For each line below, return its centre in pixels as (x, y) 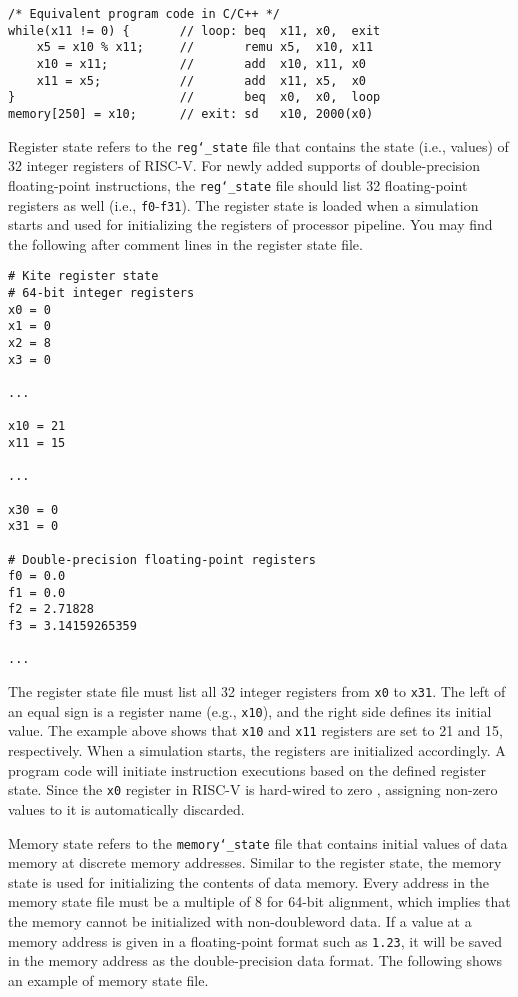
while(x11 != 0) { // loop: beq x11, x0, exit (194, 30)
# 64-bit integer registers (101, 293)
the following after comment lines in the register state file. (185, 243)
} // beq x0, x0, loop (194, 97)
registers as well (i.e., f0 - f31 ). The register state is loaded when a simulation (243, 204)
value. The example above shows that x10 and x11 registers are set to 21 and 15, (255, 730)
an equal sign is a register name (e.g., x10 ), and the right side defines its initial (250, 710)
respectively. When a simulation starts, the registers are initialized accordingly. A (257, 750)
